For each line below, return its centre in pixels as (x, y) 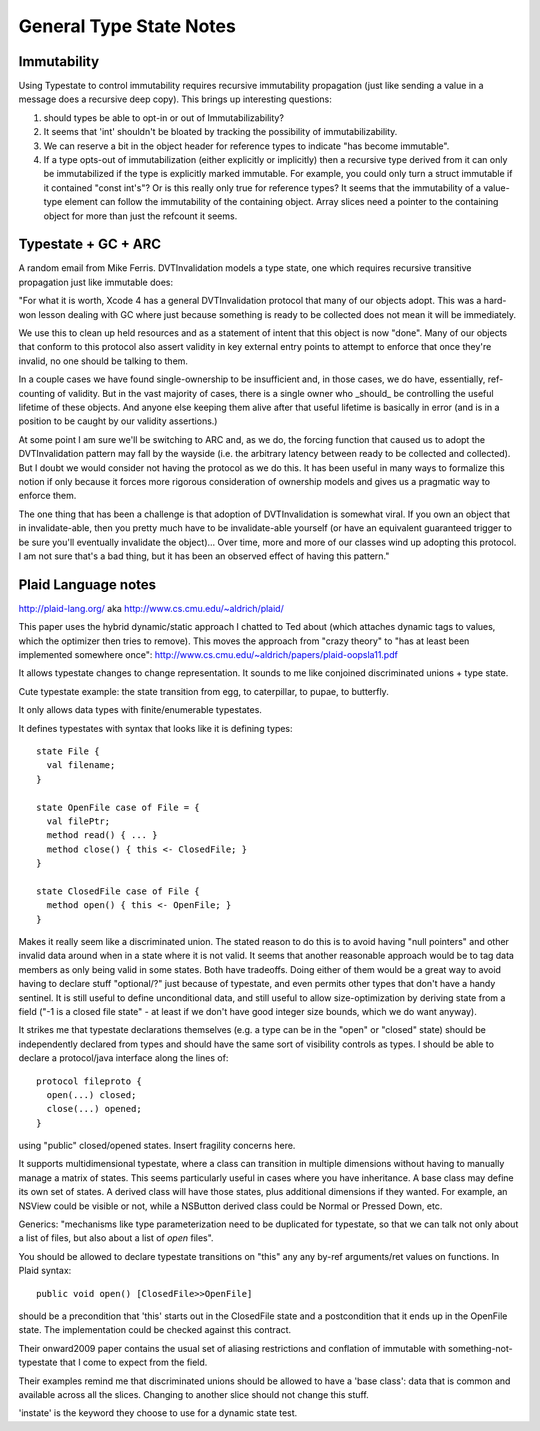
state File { (68, 751)
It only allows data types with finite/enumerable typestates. (140, 710)
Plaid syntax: (45, 1271)
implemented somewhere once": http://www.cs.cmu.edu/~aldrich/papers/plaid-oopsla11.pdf (208, 654)
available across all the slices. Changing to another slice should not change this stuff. (193, 1394)
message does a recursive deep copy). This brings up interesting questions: (175, 99)
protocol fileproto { (89, 1081)
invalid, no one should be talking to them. (103, 361)
